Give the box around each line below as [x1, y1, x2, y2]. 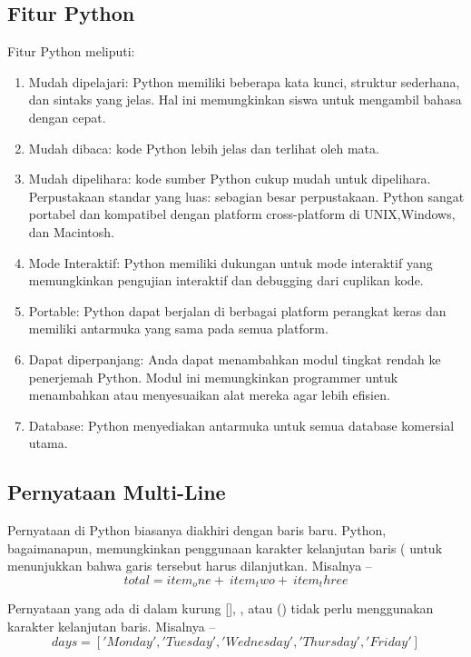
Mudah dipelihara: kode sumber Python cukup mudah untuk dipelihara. [28, 169, 431, 188]
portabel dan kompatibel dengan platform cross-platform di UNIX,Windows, [28, 204, 456, 224]
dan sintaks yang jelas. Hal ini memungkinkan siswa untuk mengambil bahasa [28, 90, 462, 109]
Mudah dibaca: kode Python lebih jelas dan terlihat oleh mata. [28, 138, 379, 157]
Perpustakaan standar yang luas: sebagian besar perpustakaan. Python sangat [28, 186, 465, 205]
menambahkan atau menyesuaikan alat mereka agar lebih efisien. [28, 385, 390, 404]
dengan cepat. [28, 107, 106, 126]
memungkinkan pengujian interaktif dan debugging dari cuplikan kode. [28, 271, 424, 290]
